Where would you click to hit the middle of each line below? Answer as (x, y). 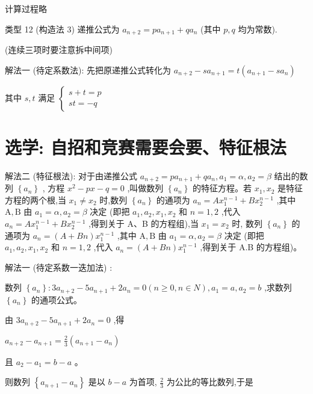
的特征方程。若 (222, 188)
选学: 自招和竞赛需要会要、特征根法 (146, 146)
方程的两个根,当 (36, 199)
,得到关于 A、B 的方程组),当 (143, 223)
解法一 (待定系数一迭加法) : (59, 267)
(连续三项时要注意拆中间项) (59, 50)
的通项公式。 (56, 299)
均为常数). (258, 29)
